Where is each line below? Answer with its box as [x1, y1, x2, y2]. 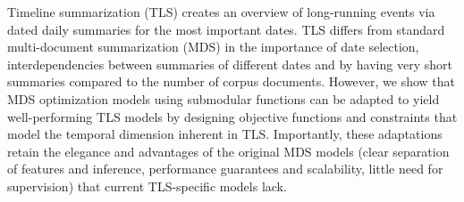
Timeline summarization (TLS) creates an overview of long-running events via [7, 3, 435, 20]
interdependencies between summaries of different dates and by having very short [7, 54, 452, 73]
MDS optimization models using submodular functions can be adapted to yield [7, 89, 440, 108]
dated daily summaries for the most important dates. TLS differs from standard [7, 20, 445, 38]
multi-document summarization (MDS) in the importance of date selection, [7, 37, 419, 56]
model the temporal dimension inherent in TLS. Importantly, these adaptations [7, 125, 443, 143]
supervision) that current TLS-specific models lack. [7, 176, 287, 195]
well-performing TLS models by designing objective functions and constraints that [7, 107, 458, 125]
